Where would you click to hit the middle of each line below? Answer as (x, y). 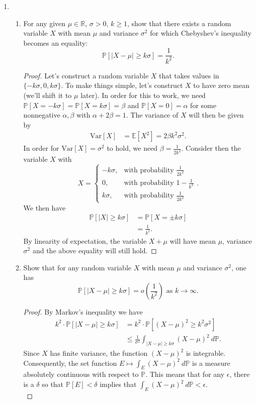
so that (53, 384)
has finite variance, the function (99, 353)
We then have (45, 207)
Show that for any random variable (77, 267)
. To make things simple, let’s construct (122, 85)
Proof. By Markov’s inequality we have (83, 312)
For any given (45, 23)
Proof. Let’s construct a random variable (86, 75)
